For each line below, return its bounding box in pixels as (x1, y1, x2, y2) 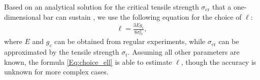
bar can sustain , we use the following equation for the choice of (43, 11, 242, 22)
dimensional (4, 11, 41, 22)
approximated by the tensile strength (4, 47, 119, 57)
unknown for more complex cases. (4, 66, 109, 77)
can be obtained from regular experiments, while (54, 36, 206, 47)
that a (212, 2, 232, 12)
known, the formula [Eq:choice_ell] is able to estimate (4, 56, 172, 67)
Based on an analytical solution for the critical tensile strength (4, 2, 199, 12)
